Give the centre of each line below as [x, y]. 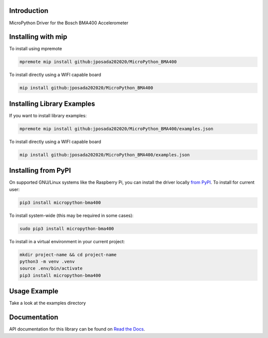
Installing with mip [38, 37]
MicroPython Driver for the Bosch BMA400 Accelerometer [69, 23]
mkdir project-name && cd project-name [68, 255]
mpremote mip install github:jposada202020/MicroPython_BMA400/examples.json [116, 129]
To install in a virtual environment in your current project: [67, 241]
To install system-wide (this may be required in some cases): [71, 215]
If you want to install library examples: [48, 115]
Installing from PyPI [40, 170]
